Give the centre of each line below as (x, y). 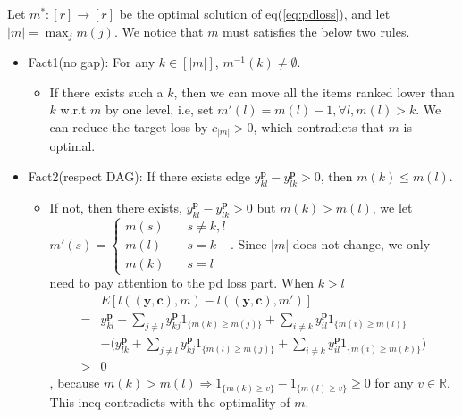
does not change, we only (361, 243)
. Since (248, 243)
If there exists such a (106, 92)
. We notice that (159, 31)
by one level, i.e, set (160, 109)
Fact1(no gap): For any (92, 62)
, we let (392, 207)
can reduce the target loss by (129, 126)
